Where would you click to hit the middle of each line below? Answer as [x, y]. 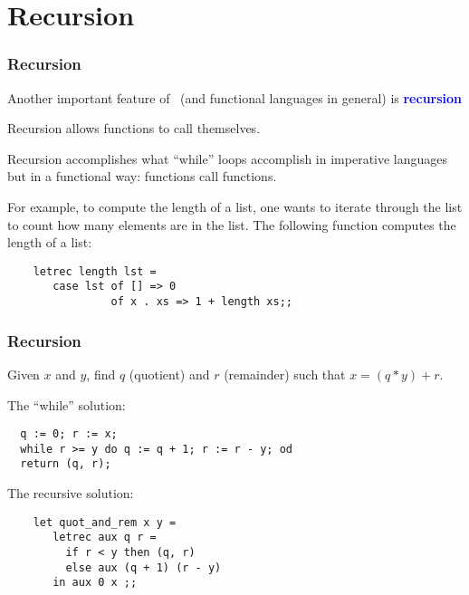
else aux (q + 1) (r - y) [144, 567]
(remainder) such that [285, 374]
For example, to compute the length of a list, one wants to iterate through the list [235, 206]
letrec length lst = [95, 271]
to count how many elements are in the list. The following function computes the [232, 224]
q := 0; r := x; [69, 434]
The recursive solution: [71, 493]
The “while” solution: [67, 404]
